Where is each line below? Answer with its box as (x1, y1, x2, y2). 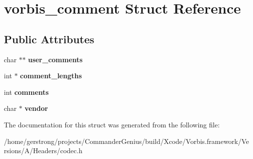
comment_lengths (20, 71, 82, 81)
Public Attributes (4, 31, 95, 46)
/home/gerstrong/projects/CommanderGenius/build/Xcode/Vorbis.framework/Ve (4, 136, 249, 146)
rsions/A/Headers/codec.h (4, 145, 82, 156)
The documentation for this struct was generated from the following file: (4, 119, 220, 129)
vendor (24, 103, 48, 113)
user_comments (28, 54, 83, 64)
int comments (4, 87, 49, 97)
